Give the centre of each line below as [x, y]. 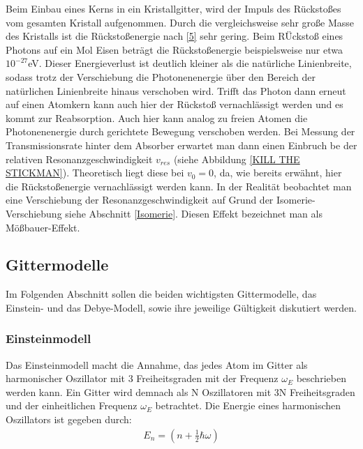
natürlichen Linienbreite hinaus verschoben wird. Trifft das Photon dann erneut [176, 90]
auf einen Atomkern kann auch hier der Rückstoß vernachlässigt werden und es [175, 104]
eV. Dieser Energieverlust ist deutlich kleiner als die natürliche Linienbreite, [190, 63]
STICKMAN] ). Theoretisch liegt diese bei [95, 173]
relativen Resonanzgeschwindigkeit [79, 159]
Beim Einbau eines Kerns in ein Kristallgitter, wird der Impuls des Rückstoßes [173, 8]
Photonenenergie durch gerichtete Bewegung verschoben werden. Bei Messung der [180, 131]
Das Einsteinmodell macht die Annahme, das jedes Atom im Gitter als [157, 364]
